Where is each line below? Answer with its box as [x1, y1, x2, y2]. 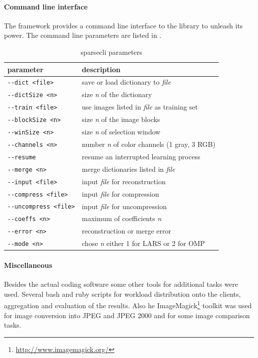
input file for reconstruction [82, 176, 166, 186]
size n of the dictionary [82, 89, 152, 100]
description [82, 64, 121, 74]
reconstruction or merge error [82, 226, 172, 236]
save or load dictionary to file [82, 77, 171, 87]
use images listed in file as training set [82, 102, 198, 112]
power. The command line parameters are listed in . [4, 30, 162, 40]
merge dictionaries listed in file [82, 163, 175, 174]
